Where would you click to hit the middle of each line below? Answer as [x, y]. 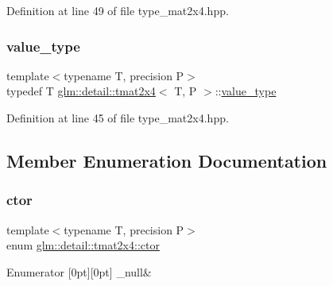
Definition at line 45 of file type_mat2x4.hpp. [118, 118]
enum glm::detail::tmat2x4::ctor [83, 245]
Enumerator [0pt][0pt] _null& [79, 271]
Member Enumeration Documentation [167, 160]
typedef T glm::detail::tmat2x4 [81, 91]
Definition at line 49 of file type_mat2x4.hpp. [118, 10]
